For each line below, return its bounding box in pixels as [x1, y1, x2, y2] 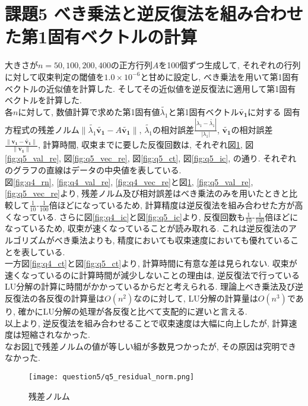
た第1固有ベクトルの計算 [5, 24, 198, 49]
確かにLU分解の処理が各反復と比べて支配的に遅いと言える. [18, 304, 247, 317]
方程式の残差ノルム [5, 123, 80, 135]
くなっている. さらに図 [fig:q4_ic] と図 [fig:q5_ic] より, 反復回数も [5, 210, 246, 223]
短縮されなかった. [21, 328, 90, 341]
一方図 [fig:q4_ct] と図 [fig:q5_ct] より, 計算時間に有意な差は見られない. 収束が [5, 257, 297, 269]
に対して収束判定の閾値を [5, 70, 104, 83]
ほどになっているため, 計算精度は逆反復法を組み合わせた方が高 [57, 198, 303, 211]
